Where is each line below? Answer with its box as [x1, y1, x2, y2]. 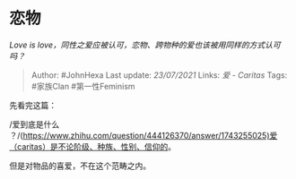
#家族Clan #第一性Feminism [30, 81, 136, 91]
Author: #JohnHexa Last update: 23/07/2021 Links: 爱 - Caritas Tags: [30, 69, 288, 81]
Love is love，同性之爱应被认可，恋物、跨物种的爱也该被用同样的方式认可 [9, 39, 281, 50]
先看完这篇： [9, 99, 57, 110]
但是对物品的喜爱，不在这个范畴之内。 [9, 160, 151, 171]
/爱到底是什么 [9, 118, 60, 130]
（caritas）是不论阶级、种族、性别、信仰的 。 [9, 141, 177, 152]
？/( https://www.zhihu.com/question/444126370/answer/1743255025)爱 [9, 130, 278, 141]
